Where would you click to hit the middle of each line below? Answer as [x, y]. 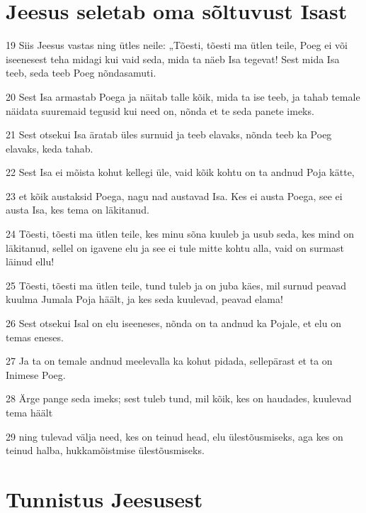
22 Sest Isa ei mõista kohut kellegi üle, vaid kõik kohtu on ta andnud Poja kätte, [180, 172]
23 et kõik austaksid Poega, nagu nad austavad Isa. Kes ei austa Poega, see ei [174, 195]
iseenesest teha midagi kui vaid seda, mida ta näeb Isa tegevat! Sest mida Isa [173, 59]
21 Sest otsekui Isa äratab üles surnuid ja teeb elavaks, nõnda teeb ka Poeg [169, 134]
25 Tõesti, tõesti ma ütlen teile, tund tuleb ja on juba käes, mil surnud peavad [176, 285]
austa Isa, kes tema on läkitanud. [78, 210]
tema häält [29, 412]
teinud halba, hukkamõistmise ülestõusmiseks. [105, 450]
